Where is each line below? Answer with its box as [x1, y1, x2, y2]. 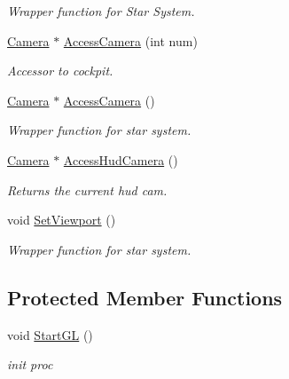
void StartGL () [7, 325, 93, 343]
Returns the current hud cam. [7, 180, 168, 199]
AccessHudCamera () [63, 150, 178, 169]
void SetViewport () [7, 210, 116, 229]
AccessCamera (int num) [63, 31, 198, 50]
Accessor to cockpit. [7, 61, 113, 80]
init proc [7, 355, 53, 374]
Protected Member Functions [7, 283, 283, 311]
